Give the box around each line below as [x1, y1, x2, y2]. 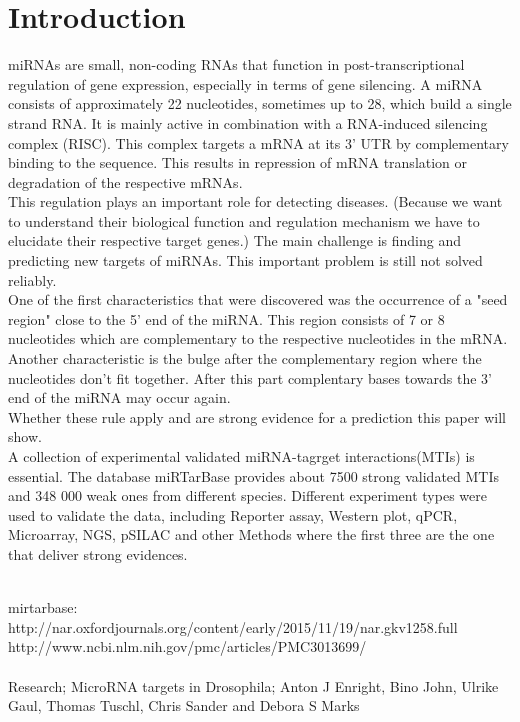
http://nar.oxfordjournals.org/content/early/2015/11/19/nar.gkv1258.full [8, 616, 458, 637]
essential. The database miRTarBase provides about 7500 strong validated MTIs [8, 465, 500, 486]
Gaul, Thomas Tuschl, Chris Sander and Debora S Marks [8, 695, 360, 716]
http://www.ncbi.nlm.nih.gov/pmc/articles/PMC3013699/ [8, 636, 367, 657]
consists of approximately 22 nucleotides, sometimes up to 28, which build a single [8, 93, 512, 114]
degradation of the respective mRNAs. [8, 171, 243, 192]
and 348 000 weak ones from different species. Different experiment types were [8, 485, 487, 506]
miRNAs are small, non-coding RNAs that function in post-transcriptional [8, 54, 465, 75]
